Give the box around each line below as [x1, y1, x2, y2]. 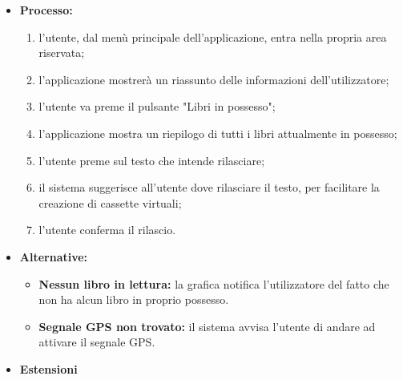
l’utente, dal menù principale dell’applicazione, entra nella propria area [38, 28, 387, 45]
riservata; [38, 44, 85, 61]
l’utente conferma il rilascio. [38, 221, 176, 238]
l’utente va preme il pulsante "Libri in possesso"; [38, 98, 276, 115]
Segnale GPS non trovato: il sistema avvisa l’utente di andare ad [38, 317, 376, 334]
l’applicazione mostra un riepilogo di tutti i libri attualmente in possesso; [38, 124, 397, 141]
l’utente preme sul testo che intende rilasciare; [38, 152, 265, 168]
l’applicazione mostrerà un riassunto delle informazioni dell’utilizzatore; [38, 71, 389, 87]
